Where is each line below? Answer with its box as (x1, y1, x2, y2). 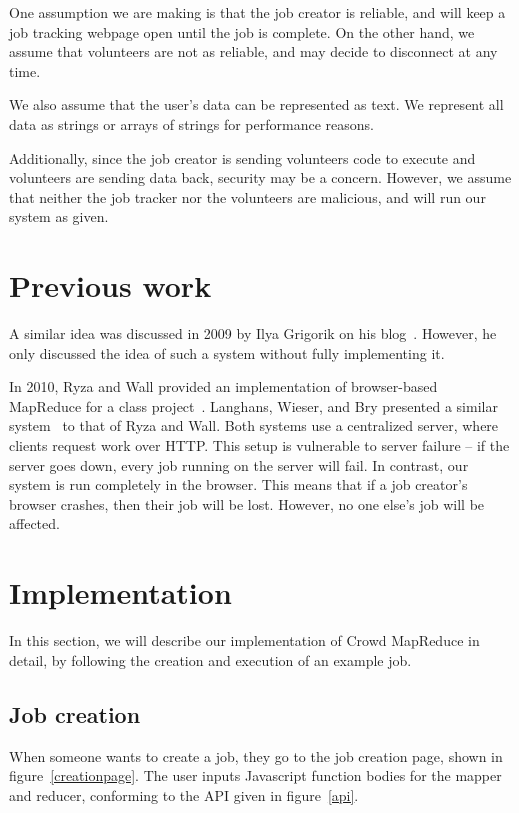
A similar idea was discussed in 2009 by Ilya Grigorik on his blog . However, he (9, 323, 497, 344)
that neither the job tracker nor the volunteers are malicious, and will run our (9, 186, 486, 207)
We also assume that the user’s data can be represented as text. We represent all (9, 94, 504, 115)
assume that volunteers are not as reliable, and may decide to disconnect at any (9, 41, 498, 62)
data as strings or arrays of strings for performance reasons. (9, 113, 374, 134)
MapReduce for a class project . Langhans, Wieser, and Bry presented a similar (9, 395, 498, 416)
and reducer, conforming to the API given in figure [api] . (9, 784, 359, 805)
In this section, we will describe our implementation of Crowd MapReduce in (9, 630, 480, 651)
